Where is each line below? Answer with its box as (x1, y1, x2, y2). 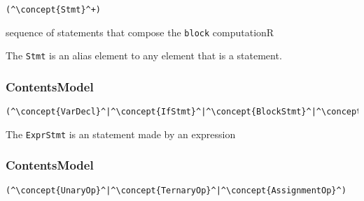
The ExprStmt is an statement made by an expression (6, 126, 236, 141)
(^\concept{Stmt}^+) (6, 5, 101, 15)
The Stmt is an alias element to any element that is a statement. (6, 48, 282, 63)
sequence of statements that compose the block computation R (6, 24, 274, 39)
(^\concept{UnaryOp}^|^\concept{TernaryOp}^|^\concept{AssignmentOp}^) (6, 185, 346, 195)
